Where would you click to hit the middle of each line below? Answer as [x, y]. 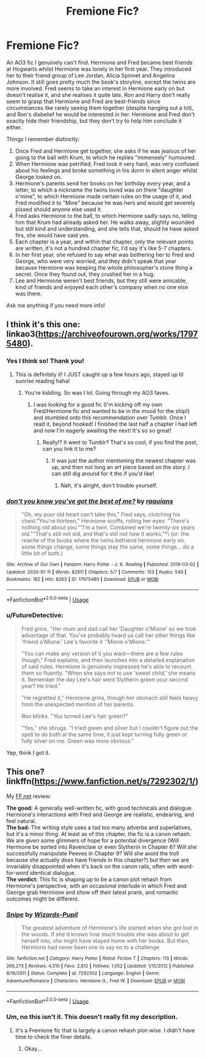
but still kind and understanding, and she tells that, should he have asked [107, 229]
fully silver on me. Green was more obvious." [77, 741]
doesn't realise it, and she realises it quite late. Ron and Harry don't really [98, 95]
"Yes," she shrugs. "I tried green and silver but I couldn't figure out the [110, 728]
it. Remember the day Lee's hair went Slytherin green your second [104, 679]
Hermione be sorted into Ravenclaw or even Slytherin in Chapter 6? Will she [102, 847]
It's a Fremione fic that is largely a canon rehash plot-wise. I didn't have [105, 1030]
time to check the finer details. [53, 1037]
